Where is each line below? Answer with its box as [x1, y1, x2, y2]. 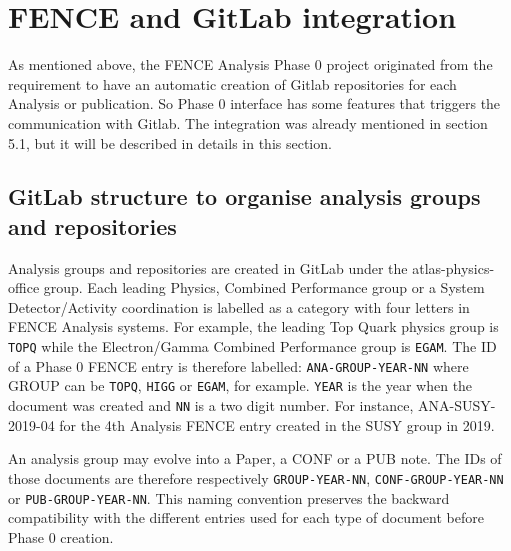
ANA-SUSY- [417, 395, 496, 416]
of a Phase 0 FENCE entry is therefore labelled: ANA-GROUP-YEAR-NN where [8, 355, 469, 376]
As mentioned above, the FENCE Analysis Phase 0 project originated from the [8, 54, 493, 75]
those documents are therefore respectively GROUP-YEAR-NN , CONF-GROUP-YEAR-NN [8, 467, 504, 488]
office [8, 277, 40, 298]
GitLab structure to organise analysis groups [8, 181, 481, 212]
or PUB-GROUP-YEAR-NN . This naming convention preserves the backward [8, 487, 450, 508]
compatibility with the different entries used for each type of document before [8, 507, 484, 528]
